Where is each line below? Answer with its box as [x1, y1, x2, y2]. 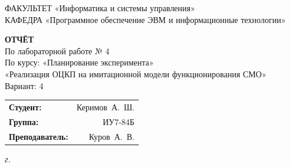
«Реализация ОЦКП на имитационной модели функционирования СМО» [5, 67, 266, 80]
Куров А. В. [89, 130, 135, 142]
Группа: [9, 115, 39, 127]
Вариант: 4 [5, 79, 44, 91]
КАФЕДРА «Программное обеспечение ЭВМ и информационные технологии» [5, 13, 286, 25]
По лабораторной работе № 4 [5, 44, 110, 57]
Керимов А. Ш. [76, 100, 135, 113]
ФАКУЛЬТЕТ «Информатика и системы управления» [5, 2, 195, 14]
